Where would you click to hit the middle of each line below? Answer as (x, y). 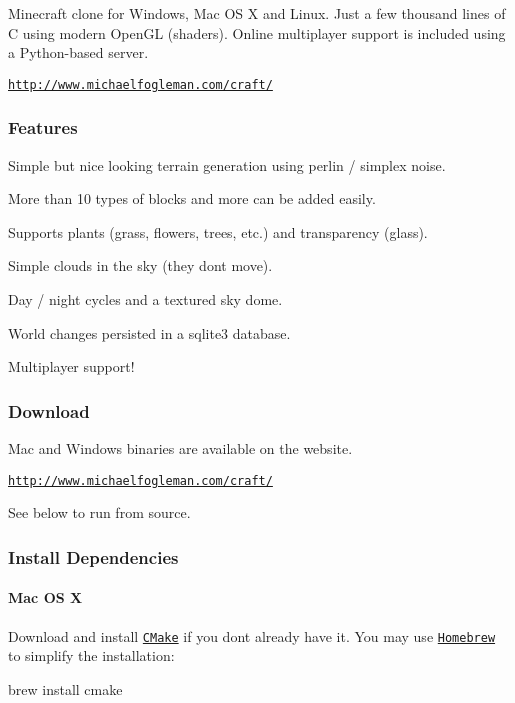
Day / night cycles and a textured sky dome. (145, 299)
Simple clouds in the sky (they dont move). (140, 265)
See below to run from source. (99, 512)
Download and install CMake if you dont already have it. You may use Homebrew (252, 635)
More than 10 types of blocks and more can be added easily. (192, 198)
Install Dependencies (93, 556)
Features (43, 127)
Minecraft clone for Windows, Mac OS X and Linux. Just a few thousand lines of (257, 13)
